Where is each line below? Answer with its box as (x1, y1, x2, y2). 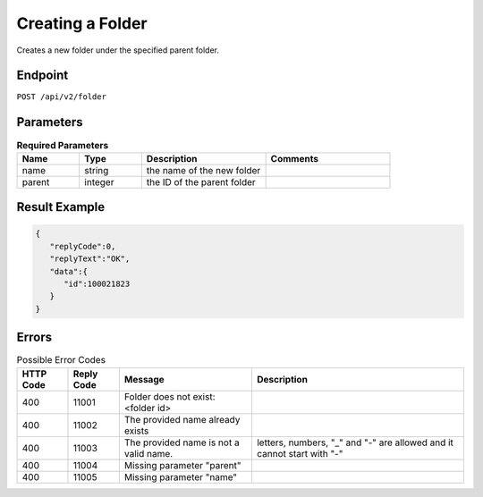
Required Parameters (16, 139, 109, 151)
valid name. (123, 447, 174, 459)
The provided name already (123, 413, 241, 425)
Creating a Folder (16, 13, 148, 33)
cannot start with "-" (256, 447, 343, 459)
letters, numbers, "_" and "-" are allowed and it (256, 436, 453, 449)
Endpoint (16, 68, 69, 83)
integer (84, 175, 114, 188)
